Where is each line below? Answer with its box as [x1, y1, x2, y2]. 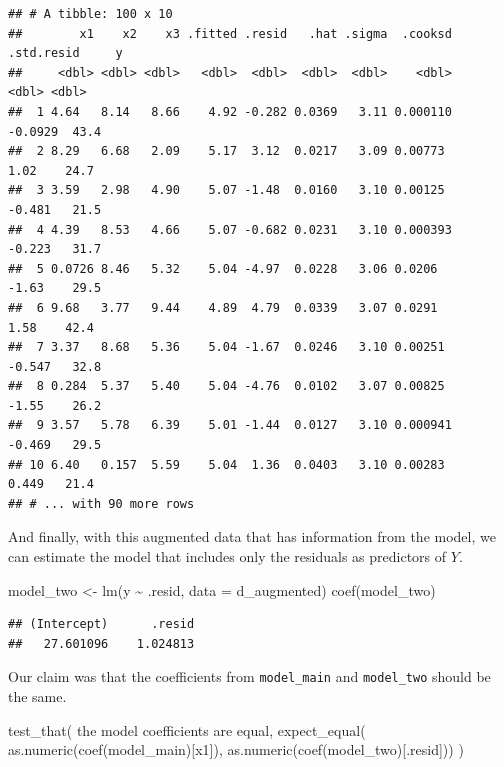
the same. [8, 686, 67, 707]
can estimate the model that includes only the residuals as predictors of [8, 546, 447, 567]
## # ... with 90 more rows [8, 496, 195, 511]
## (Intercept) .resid [8, 617, 195, 632]
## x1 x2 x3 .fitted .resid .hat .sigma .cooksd [8, 26, 452, 41]
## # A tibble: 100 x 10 [8, 7, 173, 21]
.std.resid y [8, 46, 123, 61]
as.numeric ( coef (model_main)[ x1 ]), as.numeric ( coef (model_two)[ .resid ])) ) [8, 739, 464, 760]
